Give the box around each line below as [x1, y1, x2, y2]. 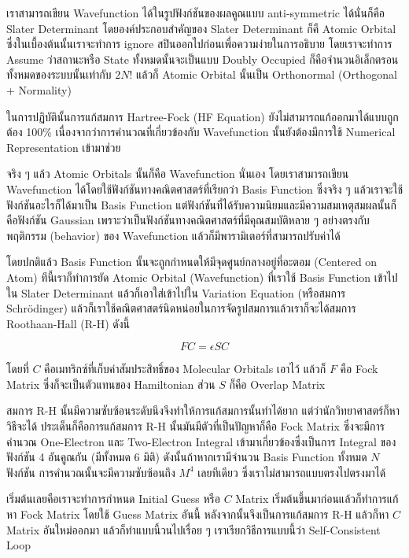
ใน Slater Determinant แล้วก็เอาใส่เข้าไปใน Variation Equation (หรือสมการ [6, 284, 346, 301]
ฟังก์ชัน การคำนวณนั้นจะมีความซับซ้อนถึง [6, 464, 175, 480]
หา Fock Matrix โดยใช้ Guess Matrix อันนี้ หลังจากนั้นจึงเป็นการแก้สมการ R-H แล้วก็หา [6, 506, 389, 523]
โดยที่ [6, 360, 29, 377]
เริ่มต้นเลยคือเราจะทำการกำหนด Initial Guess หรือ [6, 490, 220, 507]
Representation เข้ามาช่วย [6, 139, 121, 155]
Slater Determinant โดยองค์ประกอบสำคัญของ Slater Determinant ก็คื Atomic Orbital [6, 20, 396, 36]
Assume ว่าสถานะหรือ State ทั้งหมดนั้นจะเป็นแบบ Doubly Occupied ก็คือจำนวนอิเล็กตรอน [6, 50, 399, 67]
